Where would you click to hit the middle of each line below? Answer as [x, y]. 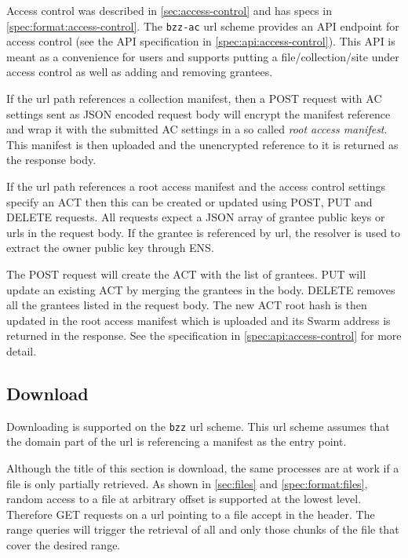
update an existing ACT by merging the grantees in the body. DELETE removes [201, 289]
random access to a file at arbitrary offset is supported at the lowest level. [184, 499]
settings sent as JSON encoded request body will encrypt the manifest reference [199, 113]
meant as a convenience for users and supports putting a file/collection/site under [203, 56]
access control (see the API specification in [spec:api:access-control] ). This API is [201, 41]
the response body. [51, 160]
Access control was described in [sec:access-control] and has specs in [169, 10]
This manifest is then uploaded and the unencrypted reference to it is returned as [202, 144]
